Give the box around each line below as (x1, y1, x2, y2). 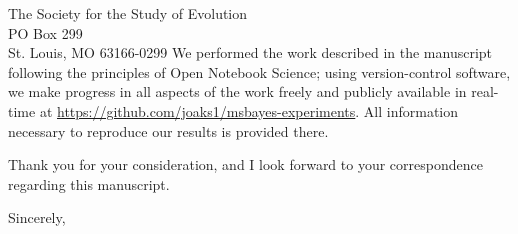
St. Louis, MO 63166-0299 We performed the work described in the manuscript (8, 42, 493, 63)
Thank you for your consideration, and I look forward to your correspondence (8, 154, 483, 175)
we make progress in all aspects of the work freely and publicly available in (8, 81, 467, 102)
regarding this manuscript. (8, 173, 170, 194)
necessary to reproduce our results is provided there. (8, 120, 329, 141)
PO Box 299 (8, 22, 83, 43)
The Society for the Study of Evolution (8, 3, 248, 23)
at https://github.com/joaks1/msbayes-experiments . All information (39, 100, 459, 121)
